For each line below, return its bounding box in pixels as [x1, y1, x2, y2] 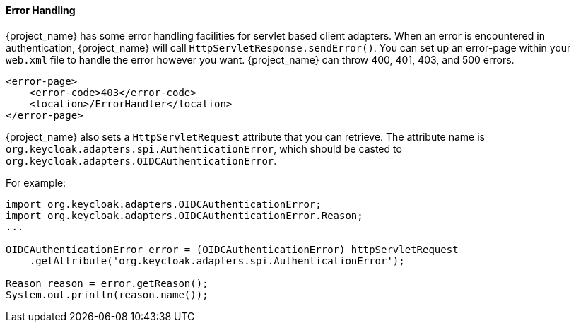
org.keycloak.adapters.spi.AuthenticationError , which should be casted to [6, 142, 402, 155]
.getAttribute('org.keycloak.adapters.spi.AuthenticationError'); [29, 254, 405, 266]
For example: [6, 176, 66, 189]
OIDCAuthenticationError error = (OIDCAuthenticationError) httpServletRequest [6, 243, 459, 255]
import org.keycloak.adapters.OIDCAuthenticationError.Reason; [6, 209, 363, 221]
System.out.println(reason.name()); [6, 288, 208, 300]
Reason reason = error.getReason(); [6, 277, 208, 289]
